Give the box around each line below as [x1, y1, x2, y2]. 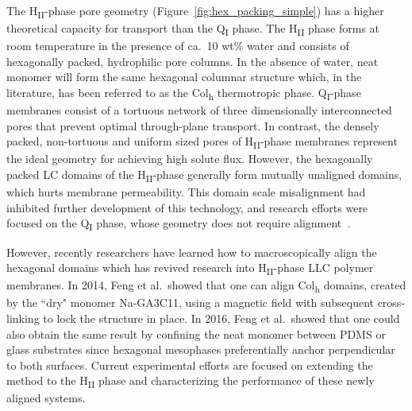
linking [6, 309, 40, 326]
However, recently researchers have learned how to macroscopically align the [6, 243, 377, 260]
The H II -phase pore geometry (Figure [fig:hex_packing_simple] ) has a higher [6, 2, 384, 21]
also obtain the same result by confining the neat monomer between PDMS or [6, 325, 386, 342]
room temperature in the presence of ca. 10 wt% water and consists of [6, 37, 349, 54]
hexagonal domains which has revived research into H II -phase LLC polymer [6, 259, 374, 277]
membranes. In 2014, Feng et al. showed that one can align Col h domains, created [6, 277, 406, 296]
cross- [377, 294, 406, 311]
